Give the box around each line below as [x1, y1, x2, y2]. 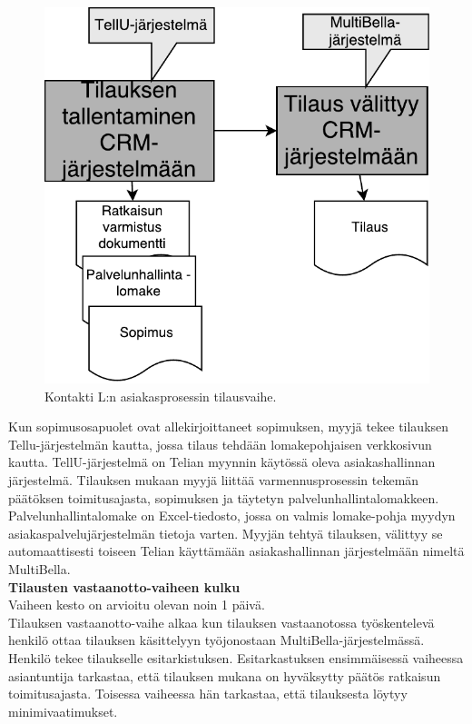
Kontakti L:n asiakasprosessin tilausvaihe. [44, 386, 277, 405]
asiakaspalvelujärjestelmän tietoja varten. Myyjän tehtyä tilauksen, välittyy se [8, 523, 443, 542]
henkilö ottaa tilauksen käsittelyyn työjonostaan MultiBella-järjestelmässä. [8, 630, 425, 650]
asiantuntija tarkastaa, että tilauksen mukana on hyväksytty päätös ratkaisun [8, 666, 441, 685]
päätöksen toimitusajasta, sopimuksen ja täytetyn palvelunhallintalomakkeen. [8, 488, 439, 507]
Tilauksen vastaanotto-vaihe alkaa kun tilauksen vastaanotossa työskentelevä [8, 612, 435, 631]
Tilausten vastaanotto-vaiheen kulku [8, 577, 241, 596]
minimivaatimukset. [8, 701, 118, 720]
